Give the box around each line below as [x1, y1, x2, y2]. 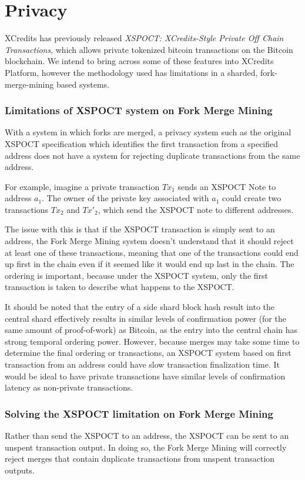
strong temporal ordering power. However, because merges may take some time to [5, 335, 300, 347]
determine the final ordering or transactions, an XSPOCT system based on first [5, 346, 291, 359]
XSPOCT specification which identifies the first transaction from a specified [5, 137, 279, 149]
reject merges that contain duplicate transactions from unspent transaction [5, 452, 275, 465]
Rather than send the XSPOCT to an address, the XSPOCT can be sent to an [5, 429, 289, 441]
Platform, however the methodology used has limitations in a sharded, [5, 66, 258, 78]
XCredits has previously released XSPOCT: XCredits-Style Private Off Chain [5, 32, 284, 44]
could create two [222, 192, 281, 204]
